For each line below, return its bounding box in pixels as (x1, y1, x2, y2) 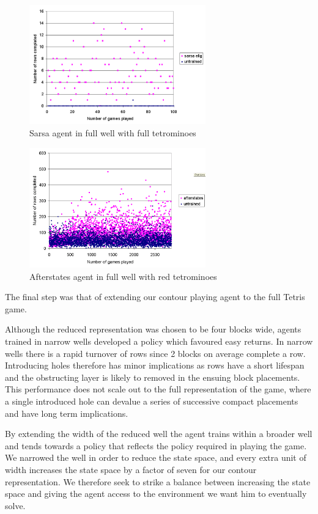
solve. (5, 499, 26, 512)
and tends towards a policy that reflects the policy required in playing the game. (5, 439, 307, 452)
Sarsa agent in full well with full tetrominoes (29, 127, 196, 139)
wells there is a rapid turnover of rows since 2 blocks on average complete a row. (5, 347, 306, 359)
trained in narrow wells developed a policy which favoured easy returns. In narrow (5, 334, 313, 347)
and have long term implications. (5, 406, 128, 419)
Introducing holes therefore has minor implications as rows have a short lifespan (5, 359, 305, 372)
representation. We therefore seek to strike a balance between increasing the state (5, 475, 311, 488)
